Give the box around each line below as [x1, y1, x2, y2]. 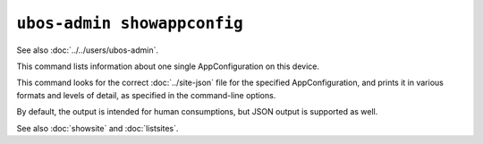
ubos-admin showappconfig [16, 13, 243, 33]
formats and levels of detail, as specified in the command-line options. [16, 89, 276, 100]
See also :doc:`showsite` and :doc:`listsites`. [16, 123, 179, 133]
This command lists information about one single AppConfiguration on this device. [16, 61, 320, 72]
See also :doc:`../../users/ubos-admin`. [16, 45, 158, 55]
